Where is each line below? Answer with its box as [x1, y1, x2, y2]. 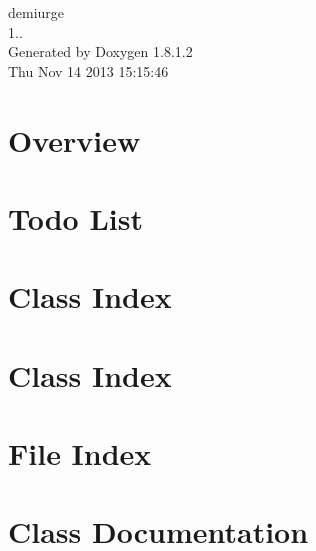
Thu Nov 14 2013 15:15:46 [8, 60, 169, 81]
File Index [8, 433, 152, 474]
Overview [8, 119, 141, 160]
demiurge [8, 2, 65, 22]
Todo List [8, 197, 143, 238]
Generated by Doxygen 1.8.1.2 [8, 41, 193, 62]
